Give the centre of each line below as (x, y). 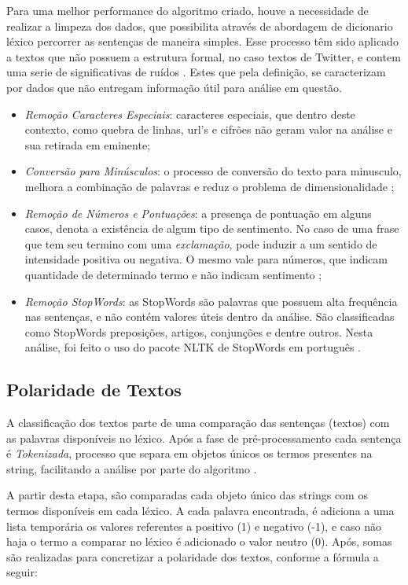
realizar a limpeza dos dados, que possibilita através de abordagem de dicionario (200, 26)
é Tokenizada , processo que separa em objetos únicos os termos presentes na (189, 453)
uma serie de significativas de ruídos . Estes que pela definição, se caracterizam (196, 72)
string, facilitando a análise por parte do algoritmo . (132, 468)
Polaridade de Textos (94, 390)
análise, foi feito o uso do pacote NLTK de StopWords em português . (193, 347)
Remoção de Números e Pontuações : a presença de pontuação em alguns (198, 213)
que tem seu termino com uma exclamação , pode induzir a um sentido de (201, 243)
